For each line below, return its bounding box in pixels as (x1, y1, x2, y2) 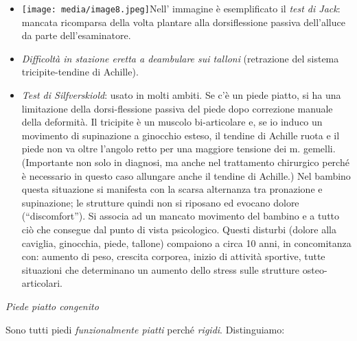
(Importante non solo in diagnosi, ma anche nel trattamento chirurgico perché (21, 155, 349, 169)
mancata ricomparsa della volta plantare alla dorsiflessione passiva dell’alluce (21, 14, 345, 29)
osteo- (302, 262, 327, 277)
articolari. (21, 276, 63, 290)
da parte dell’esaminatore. (21, 28, 131, 43)
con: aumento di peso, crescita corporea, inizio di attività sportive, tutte (21, 249, 325, 263)
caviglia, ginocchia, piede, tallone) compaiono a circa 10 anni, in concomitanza (21, 235, 352, 250)
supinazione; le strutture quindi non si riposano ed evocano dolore (21, 195, 299, 209)
